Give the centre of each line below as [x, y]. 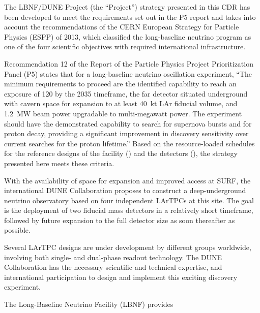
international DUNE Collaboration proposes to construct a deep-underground [125, 190]
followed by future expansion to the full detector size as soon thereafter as [120, 220]
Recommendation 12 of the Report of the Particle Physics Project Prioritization [129, 63]
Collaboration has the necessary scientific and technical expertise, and [113, 267]
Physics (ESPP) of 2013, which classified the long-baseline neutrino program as [128, 36]
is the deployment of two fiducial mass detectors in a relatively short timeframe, [129, 210]
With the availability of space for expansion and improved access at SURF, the [127, 180]
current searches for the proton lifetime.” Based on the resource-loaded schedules [129, 143]
